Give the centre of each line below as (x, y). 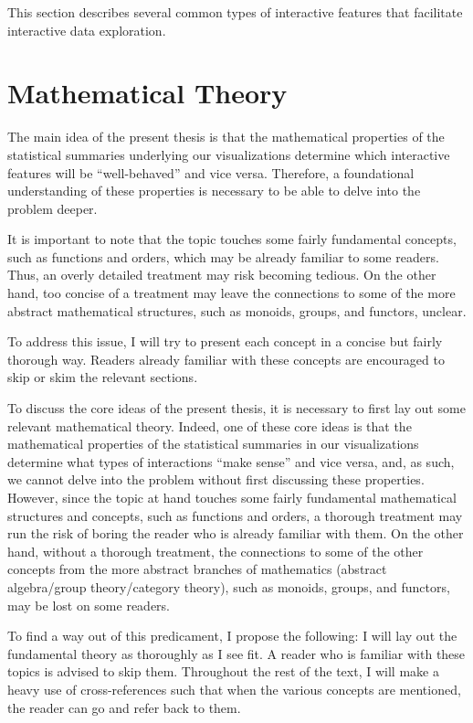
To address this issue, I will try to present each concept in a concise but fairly (225, 341)
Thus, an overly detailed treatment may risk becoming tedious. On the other (222, 275)
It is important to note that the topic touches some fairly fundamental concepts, (232, 239)
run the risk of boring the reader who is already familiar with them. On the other (236, 533)
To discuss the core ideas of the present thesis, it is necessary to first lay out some (236, 408)
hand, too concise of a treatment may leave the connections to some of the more (231, 293)
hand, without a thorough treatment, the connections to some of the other (215, 551)
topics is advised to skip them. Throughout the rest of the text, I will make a (223, 671)
